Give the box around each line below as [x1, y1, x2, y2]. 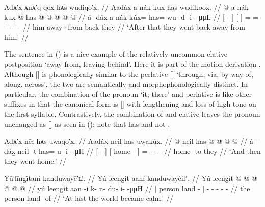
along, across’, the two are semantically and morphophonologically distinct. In [4, 79, 248, 89]
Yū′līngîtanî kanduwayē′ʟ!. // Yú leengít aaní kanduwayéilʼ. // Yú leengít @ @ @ [4, 172, 257, 183]
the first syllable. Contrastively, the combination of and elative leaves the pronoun [4, 108, 260, 119]
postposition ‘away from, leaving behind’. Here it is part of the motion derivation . [4, 58, 261, 69]
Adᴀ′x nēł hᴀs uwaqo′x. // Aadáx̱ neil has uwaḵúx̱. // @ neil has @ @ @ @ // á [4, 136, 254, 146]
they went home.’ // [4, 156, 67, 166]
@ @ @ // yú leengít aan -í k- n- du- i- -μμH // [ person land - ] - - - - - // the [4, 183, 250, 193]
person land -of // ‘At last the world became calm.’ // [4, 193, 173, 203]
